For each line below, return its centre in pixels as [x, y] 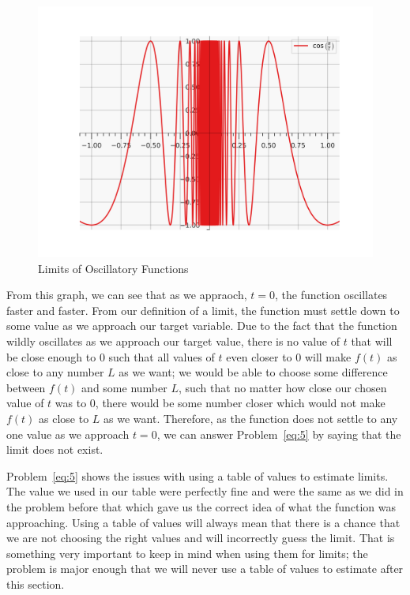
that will [372, 341]
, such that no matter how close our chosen [282, 387]
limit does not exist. [55, 449]
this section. [36, 584]
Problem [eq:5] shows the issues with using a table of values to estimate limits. [197, 475]
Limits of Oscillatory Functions [113, 268]
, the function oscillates [331, 295]
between [26, 387]
